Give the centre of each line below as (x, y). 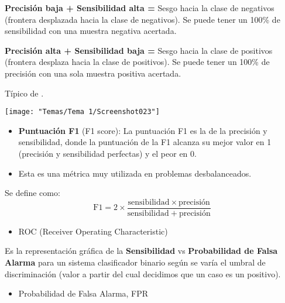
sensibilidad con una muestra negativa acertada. (91, 31)
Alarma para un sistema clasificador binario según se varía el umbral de (135, 262)
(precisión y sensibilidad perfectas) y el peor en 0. (107, 153)
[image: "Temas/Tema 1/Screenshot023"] (82, 112)
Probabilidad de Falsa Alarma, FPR (83, 293)
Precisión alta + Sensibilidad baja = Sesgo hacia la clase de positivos (139, 50)
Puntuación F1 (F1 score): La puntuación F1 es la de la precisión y (143, 130)
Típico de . (24, 93)
